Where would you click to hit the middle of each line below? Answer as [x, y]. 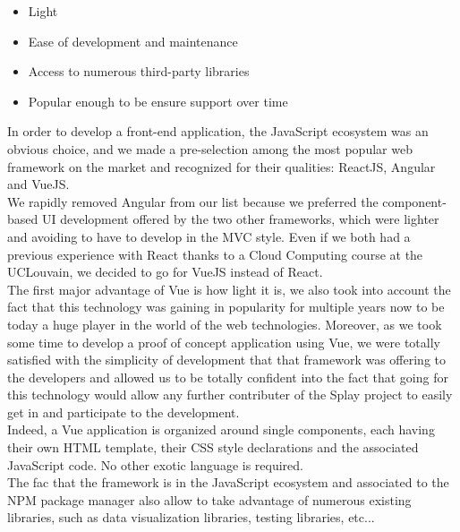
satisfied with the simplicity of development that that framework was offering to [227, 360]
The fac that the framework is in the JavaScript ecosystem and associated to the [228, 482]
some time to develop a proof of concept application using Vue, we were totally [224, 342]
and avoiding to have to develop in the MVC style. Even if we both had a [209, 236]
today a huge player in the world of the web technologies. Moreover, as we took [225, 324]
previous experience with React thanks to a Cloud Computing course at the [215, 254]
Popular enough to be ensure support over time [158, 101]
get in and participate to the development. [124, 412]
